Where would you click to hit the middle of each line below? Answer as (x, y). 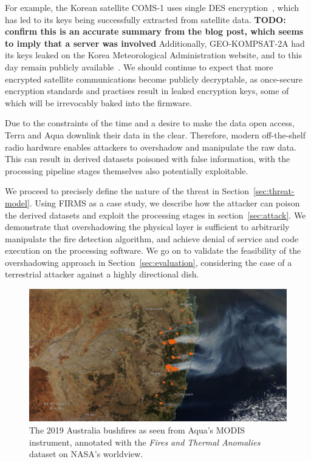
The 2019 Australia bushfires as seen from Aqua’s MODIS (137, 430)
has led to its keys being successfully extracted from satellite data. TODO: (145, 19)
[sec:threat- (274, 191)
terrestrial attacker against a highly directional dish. (102, 274)
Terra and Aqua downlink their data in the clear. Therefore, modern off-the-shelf (155, 134)
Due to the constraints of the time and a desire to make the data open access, (150, 123)
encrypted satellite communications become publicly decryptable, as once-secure (154, 79)
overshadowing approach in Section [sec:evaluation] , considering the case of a (149, 262)
